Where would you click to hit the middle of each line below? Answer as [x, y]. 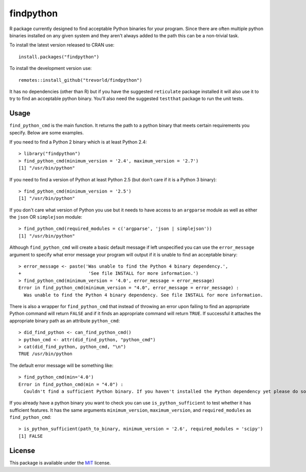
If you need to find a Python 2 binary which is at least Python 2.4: [78, 142]
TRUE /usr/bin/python [45, 354]
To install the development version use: [50, 68]
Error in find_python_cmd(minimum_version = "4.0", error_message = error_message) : [129, 288]
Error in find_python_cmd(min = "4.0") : [71, 384]
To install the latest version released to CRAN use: [62, 45]
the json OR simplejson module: [46, 217]
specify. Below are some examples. [47, 132]
